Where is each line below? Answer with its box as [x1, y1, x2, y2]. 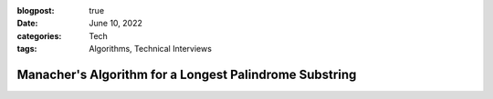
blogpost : [16, 5, 55, 15]
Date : [16, 18, 38, 29]
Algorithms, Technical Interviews [89, 44, 212, 54]
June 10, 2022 [89, 18, 143, 29]
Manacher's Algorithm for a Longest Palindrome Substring [16, 66, 357, 82]
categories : [16, 30, 62, 41]
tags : [16, 44, 37, 54]
